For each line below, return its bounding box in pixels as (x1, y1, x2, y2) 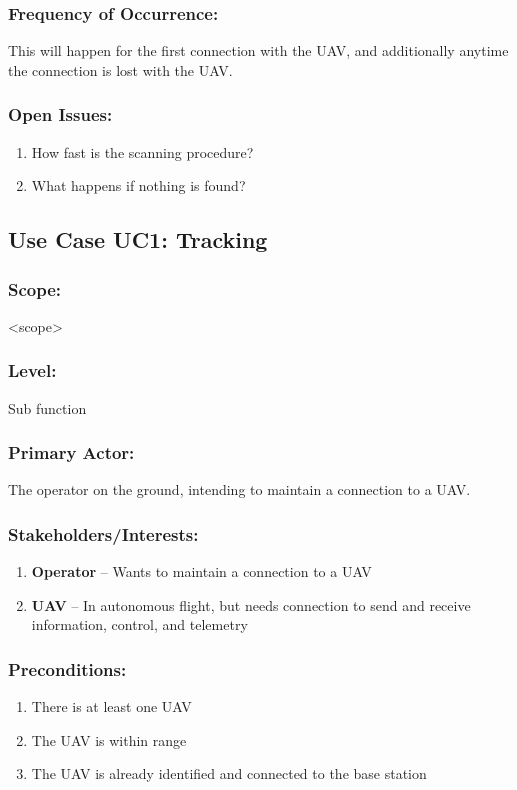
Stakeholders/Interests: (8, 521, 199, 546)
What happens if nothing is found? (31, 175, 246, 196)
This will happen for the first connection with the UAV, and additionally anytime (8, 40, 509, 61)
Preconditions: (8, 656, 127, 681)
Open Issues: (8, 102, 113, 127)
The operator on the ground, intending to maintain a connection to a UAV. (8, 479, 471, 500)
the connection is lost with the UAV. (8, 59, 233, 80)
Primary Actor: (8, 440, 135, 465)
